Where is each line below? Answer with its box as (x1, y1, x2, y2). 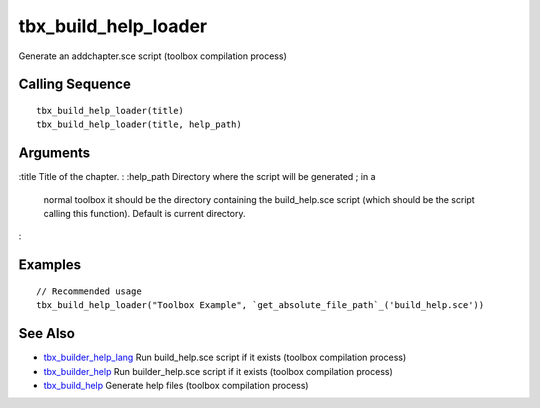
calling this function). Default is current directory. (43, 208, 246, 220)
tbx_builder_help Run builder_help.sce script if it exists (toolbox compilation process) (43, 365, 394, 377)
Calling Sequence (18, 76, 132, 93)
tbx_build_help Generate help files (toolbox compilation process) (43, 379, 309, 391)
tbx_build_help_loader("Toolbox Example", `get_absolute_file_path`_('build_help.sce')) (36, 300, 485, 311)
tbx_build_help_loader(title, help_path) (36, 119, 242, 130)
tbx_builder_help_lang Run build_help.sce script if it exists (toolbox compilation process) (43, 351, 407, 364)
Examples (18, 256, 82, 274)
